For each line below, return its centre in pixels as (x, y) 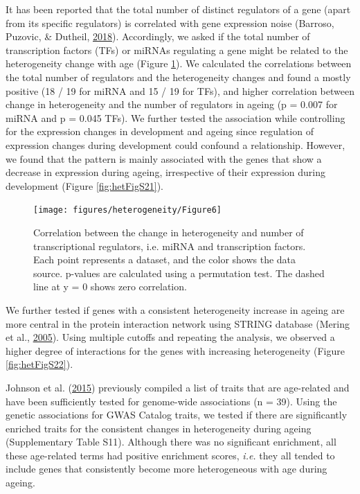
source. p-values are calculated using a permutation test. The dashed (179, 273)
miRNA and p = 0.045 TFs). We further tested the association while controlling (175, 117)
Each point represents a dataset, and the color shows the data (165, 259)
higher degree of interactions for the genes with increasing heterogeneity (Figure (175, 350)
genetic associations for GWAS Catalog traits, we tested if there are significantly (177, 415)
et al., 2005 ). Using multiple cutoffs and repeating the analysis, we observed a (170, 337)
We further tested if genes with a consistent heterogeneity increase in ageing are (175, 309)
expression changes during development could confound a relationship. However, (175, 144)
